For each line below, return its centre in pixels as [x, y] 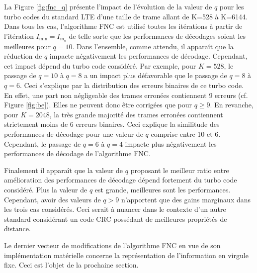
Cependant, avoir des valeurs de [52, 199]
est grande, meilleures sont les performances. [163, 189]
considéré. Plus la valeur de [46, 189]
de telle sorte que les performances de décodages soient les [157, 36]
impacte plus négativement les [171, 143]
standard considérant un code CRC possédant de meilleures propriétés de [116, 219]
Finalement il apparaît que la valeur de [64, 170]
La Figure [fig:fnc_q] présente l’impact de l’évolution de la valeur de [108, 6]
